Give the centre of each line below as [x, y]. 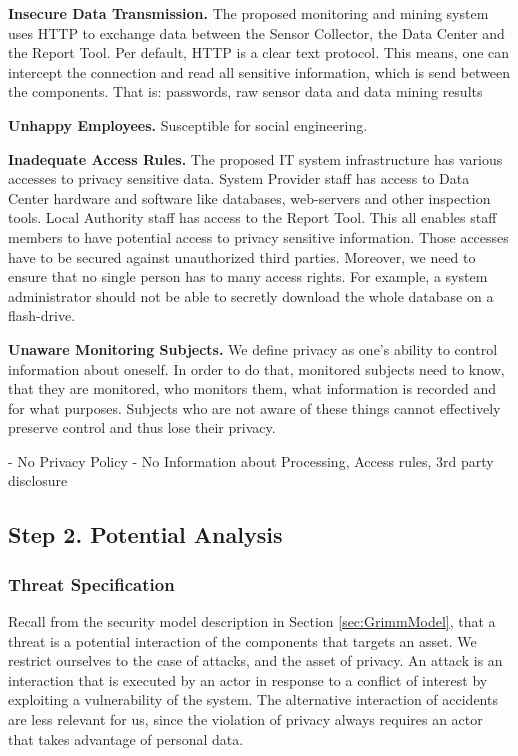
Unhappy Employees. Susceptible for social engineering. [188, 124]
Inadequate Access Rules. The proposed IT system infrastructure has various [255, 158]
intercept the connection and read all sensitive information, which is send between [259, 71]
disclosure [38, 480]
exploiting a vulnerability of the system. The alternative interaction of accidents [253, 699]
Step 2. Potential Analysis [145, 534]
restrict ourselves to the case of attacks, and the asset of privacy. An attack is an [255, 660]
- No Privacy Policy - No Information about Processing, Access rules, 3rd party [251, 460]
